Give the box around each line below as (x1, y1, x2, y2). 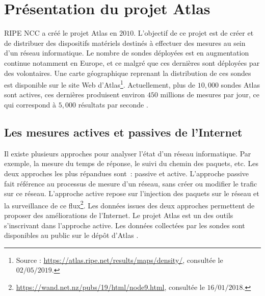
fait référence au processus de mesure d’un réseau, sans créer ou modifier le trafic (4, 178, 257, 189)
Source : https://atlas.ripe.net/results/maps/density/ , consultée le (16, 254, 223, 265)
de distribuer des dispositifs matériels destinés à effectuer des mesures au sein (4, 37, 246, 48)
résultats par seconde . (78, 99, 148, 110)
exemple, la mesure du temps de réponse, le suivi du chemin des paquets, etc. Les (4, 158, 258, 169)
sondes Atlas (221, 79, 260, 90)
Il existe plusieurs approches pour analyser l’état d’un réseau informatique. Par (4, 148, 251, 158)
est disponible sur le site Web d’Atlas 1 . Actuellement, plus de (4, 78, 195, 90)
